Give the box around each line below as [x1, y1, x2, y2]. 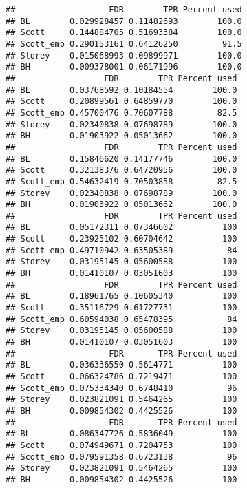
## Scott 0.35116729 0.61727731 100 [6, 303, 237, 313]
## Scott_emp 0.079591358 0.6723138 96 [6, 452, 237, 462]
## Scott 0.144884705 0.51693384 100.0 [6, 28, 242, 38]
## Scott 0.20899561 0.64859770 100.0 [6, 96, 237, 107]
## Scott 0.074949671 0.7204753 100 [6, 440, 237, 450]
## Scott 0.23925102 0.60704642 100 [6, 234, 237, 244]
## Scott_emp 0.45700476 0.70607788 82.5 [6, 107, 237, 118]
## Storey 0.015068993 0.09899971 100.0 [6, 50, 242, 61]
